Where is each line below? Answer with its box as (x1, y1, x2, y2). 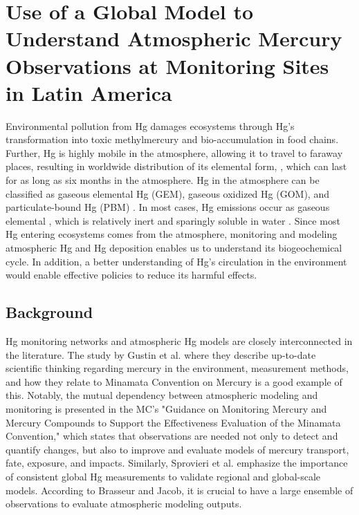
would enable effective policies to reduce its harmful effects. (6, 268, 257, 282)
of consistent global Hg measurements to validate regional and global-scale (6, 469, 321, 483)
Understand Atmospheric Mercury (6, 24, 342, 53)
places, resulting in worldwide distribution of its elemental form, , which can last (6, 159, 347, 174)
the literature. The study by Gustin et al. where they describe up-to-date (6, 347, 316, 362)
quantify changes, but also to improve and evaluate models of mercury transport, (6, 442, 349, 456)
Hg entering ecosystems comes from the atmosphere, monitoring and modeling (6, 227, 338, 241)
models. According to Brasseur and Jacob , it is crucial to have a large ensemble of (6, 483, 353, 497)
